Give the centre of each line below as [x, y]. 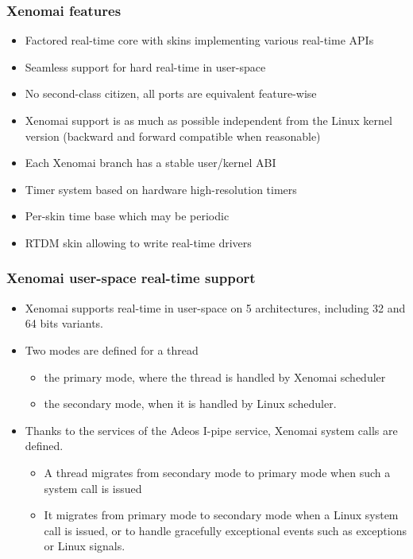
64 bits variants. [64, 323]
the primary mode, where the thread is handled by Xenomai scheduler [215, 377]
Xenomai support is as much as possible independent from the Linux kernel [208, 120]
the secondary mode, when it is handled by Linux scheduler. [190, 404]
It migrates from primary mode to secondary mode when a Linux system [221, 515]
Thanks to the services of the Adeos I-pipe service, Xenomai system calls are [211, 430]
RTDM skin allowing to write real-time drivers [138, 242]
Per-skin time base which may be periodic [127, 216]
